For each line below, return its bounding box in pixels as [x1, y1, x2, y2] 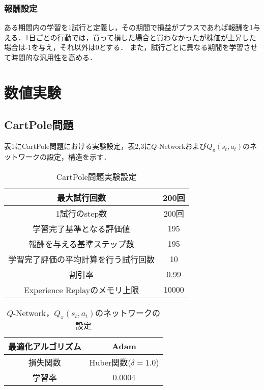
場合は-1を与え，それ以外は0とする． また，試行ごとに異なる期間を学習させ [4, 42, 258, 53]
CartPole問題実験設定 [56, 170, 137, 183]
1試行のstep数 [55, 207, 107, 219]
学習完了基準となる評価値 [33, 222, 130, 235]
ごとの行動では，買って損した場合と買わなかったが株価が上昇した [36, 32, 256, 42]
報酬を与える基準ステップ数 [28, 238, 134, 250]
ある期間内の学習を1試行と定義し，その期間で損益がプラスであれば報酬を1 [4, 22, 253, 33]
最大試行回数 [57, 191, 106, 203]
